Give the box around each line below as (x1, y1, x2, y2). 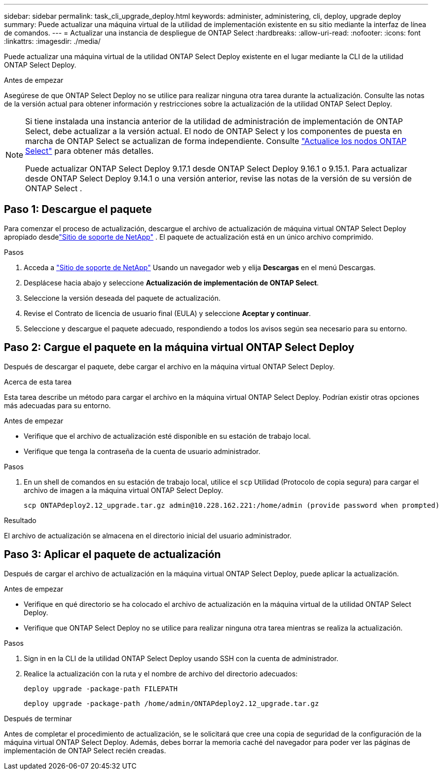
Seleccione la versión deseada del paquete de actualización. (24, 293, 221, 302)
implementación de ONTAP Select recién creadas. (4, 746, 166, 755)
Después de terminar (4, 714, 72, 723)
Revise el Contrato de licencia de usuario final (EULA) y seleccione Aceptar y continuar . (24, 309, 311, 317)
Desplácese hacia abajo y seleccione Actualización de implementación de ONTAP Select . (24, 278, 319, 287)
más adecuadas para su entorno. (4, 401, 111, 410)
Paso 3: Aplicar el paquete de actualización (4, 548, 221, 561)
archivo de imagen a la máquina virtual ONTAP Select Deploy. (24, 486, 223, 494)
